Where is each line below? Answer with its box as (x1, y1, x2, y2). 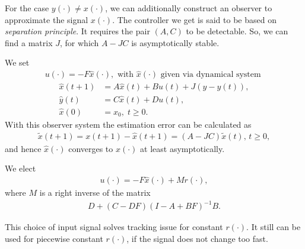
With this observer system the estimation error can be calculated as (5, 118, 252, 130)
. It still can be (246, 221, 301, 233)
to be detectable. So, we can (186, 25, 288, 37)
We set (5, 56, 30, 69)
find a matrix (5, 36, 53, 48)
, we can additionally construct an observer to (105, 2, 272, 14)
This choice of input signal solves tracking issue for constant (5, 221, 223, 233)
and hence (5, 142, 42, 154)
